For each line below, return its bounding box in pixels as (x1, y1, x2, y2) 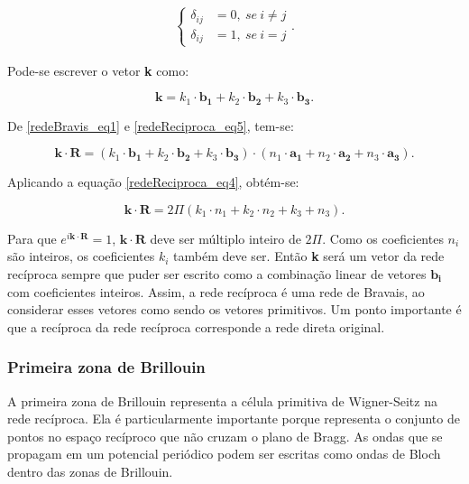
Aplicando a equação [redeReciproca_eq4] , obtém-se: (7, 172, 299, 191)
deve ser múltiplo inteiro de (150, 228, 301, 247)
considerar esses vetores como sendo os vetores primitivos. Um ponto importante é (7, 300, 462, 319)
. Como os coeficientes (322, 228, 444, 247)
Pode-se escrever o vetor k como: (7, 60, 189, 79)
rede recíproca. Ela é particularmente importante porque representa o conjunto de (7, 409, 460, 428)
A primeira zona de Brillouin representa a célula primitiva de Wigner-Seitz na (7, 391, 437, 410)
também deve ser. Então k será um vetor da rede (173, 247, 445, 265)
